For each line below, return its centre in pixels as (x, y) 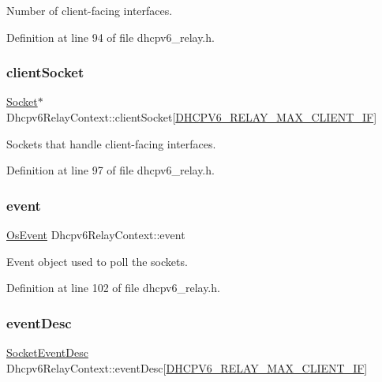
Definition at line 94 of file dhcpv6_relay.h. (110, 37)
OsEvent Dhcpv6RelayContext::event (96, 234)
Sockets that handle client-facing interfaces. (111, 143)
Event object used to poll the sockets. (97, 261)
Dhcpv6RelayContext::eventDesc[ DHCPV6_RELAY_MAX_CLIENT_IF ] (187, 367)
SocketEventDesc (47, 352)
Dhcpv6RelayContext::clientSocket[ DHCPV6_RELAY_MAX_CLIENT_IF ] (192, 117)
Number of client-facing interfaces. (90, 10)
